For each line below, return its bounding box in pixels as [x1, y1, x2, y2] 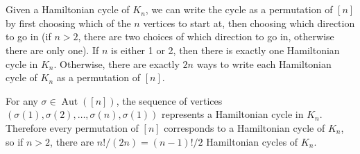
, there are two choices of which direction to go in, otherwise [78, 29, 334, 44]
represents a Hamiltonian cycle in [162, 107, 304, 121]
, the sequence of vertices [116, 93, 223, 108]
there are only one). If [6, 42, 99, 57]
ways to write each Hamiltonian [196, 56, 332, 71]
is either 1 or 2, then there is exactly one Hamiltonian [110, 42, 340, 57]
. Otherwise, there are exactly [53, 56, 180, 71]
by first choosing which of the [6, 15, 131, 30]
